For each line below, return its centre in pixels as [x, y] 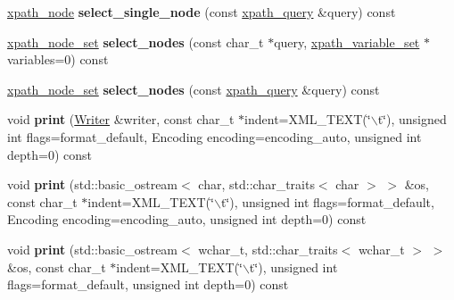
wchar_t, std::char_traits [268, 249]
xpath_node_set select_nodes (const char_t [136, 42]
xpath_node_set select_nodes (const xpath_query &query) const [194, 89]
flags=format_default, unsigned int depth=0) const [148, 284]
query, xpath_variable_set [347, 42]
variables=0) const [58, 59]
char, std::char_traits [256, 184]
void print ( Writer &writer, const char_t [121, 119]
